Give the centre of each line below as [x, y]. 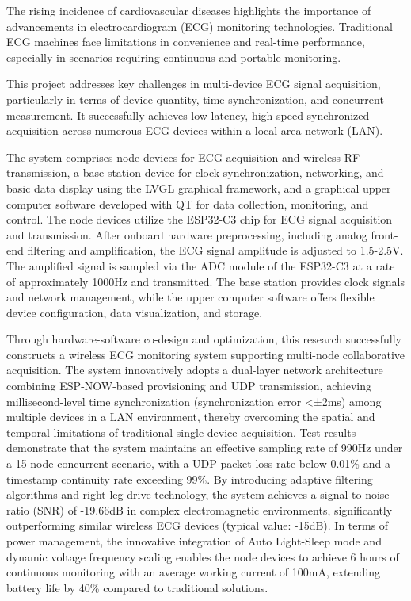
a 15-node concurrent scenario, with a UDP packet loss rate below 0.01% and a [198, 463]
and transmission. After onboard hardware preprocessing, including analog [187, 234]
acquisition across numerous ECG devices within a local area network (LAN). [195, 130]
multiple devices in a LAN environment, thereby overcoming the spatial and [191, 417]
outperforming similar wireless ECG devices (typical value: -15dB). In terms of [198, 525]
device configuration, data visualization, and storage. [135, 312]
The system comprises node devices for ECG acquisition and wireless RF [183, 157]
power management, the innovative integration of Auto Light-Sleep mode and [194, 541]
